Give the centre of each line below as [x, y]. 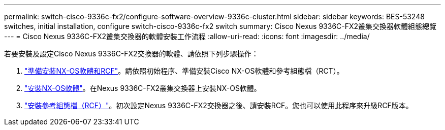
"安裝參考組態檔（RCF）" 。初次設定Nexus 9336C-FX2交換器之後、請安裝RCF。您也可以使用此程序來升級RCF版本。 [219, 105]
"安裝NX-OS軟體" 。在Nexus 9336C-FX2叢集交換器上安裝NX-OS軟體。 [143, 88]
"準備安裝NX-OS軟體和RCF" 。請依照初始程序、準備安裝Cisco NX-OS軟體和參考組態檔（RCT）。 [184, 71]
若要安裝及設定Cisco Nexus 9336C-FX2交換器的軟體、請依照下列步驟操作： [131, 54]
